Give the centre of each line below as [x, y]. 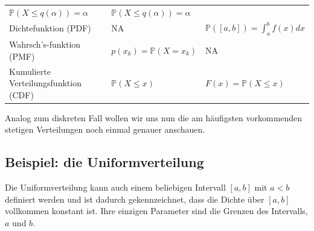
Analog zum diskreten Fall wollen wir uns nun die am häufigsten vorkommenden [154, 117]
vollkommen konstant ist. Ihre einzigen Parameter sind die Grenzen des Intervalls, [156, 211]
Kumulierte [30, 71]
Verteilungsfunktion [45, 83]
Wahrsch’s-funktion [45, 44]
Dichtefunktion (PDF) [50, 28]
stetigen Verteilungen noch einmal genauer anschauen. [105, 129]
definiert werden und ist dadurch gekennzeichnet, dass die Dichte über [135, 199]
